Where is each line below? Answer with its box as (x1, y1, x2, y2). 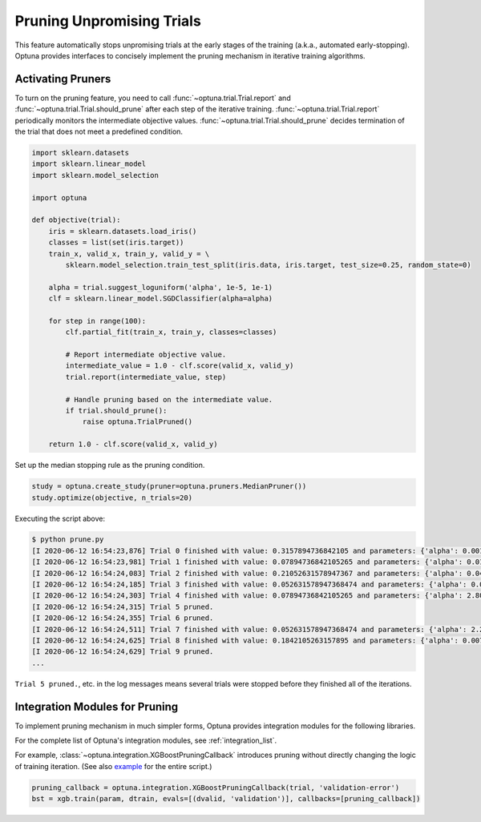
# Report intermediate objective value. (65, 350, 227, 360)
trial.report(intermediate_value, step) (65, 373, 227, 381)
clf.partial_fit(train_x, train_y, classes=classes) (65, 328, 277, 336)
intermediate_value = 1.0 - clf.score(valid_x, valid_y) (65, 361, 294, 370)
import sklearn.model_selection (31, 171, 160, 179)
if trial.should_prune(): (65, 405, 168, 415)
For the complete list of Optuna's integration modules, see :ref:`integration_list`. (14, 735, 277, 745)
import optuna (31, 193, 87, 202)
